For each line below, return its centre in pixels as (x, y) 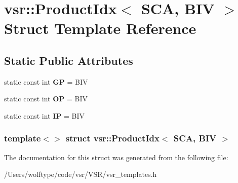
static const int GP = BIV (46, 81)
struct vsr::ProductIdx (112, 138)
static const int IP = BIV (44, 115)
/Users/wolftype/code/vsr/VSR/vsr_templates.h (81, 174)
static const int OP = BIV (46, 99)
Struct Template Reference (100, 28)
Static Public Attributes (69, 60)
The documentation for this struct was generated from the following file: (116, 157)
